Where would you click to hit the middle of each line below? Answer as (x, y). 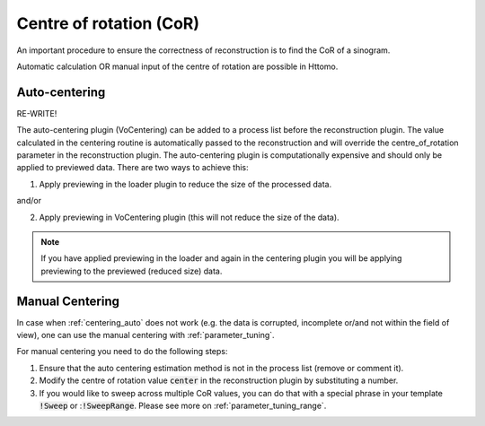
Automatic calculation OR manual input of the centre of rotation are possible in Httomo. (177, 66)
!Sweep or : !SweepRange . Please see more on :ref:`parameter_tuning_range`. (183, 405)
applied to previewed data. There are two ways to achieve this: (132, 168)
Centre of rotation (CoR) (108, 23)
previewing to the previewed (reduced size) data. (132, 271)
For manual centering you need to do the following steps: (122, 352)
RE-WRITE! (37, 113)
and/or (29, 201)
